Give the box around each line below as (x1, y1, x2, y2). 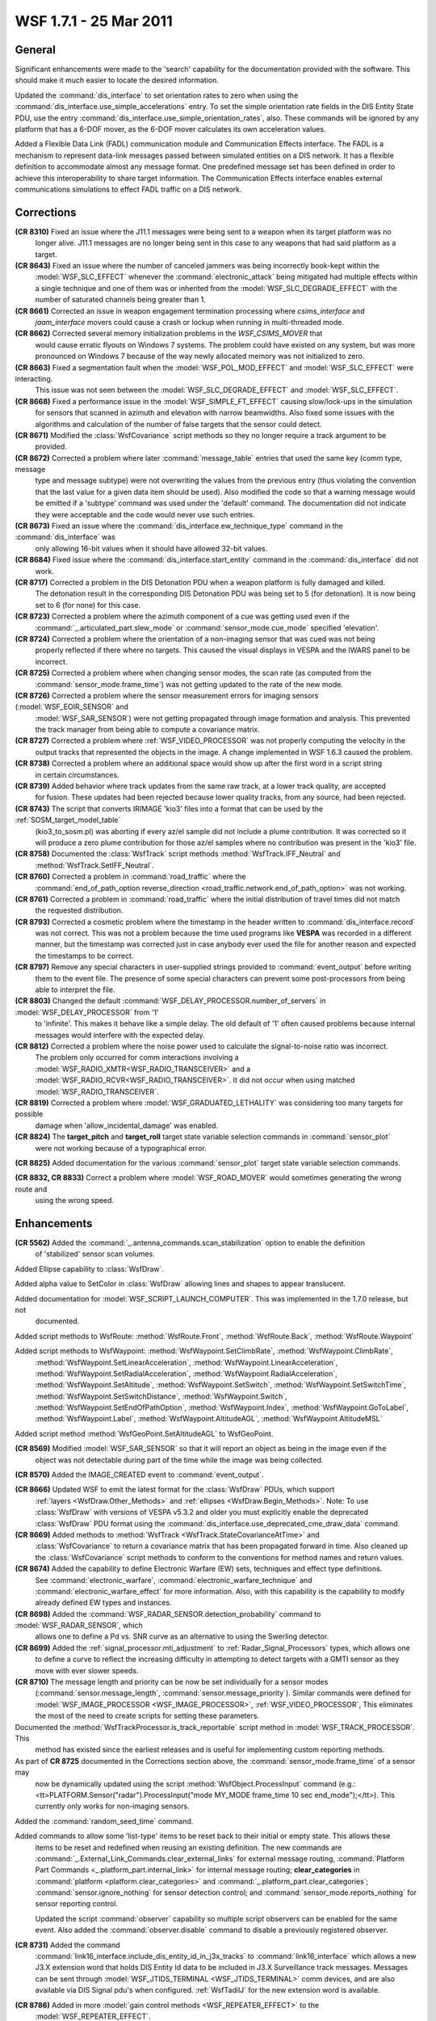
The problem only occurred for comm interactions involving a (35, 1053, 239, 1062)
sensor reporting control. (35, 1899, 119, 1909)
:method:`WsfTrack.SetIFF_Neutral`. (35, 860, 154, 870)
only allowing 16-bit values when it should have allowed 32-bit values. (35, 543, 268, 553)
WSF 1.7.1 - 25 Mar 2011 (15, 12, 173, 30)
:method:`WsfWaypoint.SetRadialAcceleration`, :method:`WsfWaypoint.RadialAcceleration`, (35, 1369, 338, 1378)
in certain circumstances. (35, 770, 120, 779)
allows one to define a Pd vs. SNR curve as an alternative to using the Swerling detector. (35, 1631, 329, 1641)
